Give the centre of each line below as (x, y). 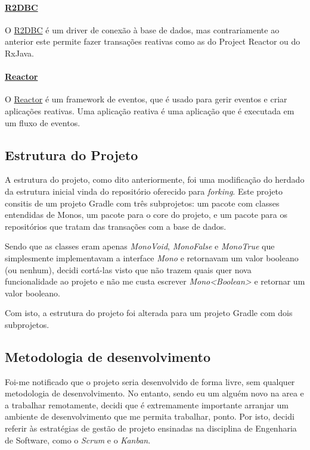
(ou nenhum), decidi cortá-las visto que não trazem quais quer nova (128, 269)
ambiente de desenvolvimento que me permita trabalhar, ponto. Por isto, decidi (150, 416)
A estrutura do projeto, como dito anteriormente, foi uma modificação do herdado (155, 179)
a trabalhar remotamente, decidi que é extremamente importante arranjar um (147, 404)
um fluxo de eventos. (43, 122)
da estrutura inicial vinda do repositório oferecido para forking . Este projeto (144, 191)
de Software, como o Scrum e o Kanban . (78, 440)
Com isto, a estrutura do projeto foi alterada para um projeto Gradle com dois (149, 313)
